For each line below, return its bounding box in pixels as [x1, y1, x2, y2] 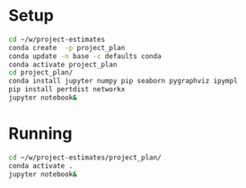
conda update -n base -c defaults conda [8, 51, 163, 61]
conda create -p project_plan [8, 43, 126, 52]
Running [8, 124, 73, 144]
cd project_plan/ [8, 68, 74, 77]
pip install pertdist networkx [8, 85, 126, 94]
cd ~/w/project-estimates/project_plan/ [8, 153, 163, 162]
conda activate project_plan [8, 60, 118, 69]
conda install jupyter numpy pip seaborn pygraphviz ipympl [8, 77, 239, 86]
